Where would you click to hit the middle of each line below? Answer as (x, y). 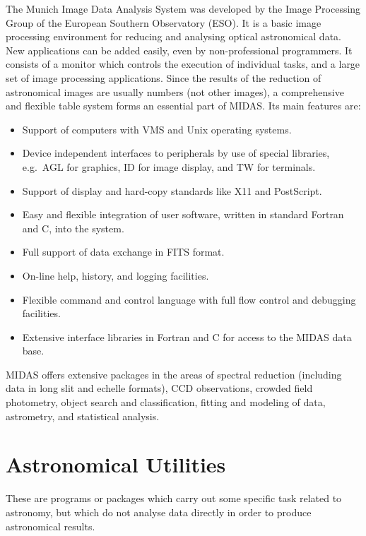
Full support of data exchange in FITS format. (123, 252)
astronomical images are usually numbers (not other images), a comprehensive (175, 91)
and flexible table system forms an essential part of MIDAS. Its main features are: (183, 106)
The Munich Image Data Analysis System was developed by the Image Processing (183, 8)
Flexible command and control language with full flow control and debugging (189, 299)
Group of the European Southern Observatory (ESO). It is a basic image (164, 22)
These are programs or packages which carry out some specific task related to (174, 498)
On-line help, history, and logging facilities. (116, 275)
